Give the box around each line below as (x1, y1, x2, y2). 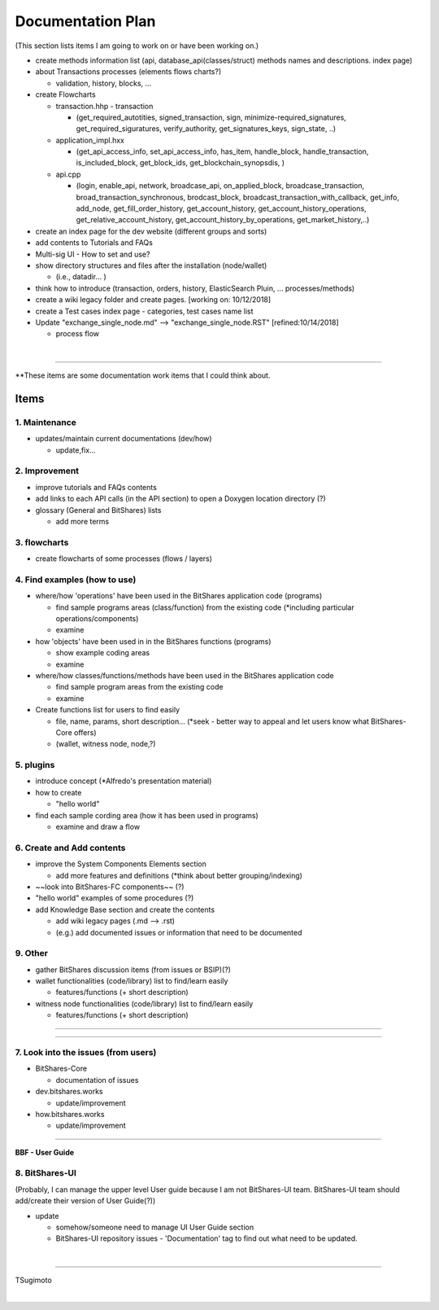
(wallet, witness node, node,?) (55, 739, 156, 749)
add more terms (55, 516, 110, 526)
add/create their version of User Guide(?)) (15, 1196, 156, 1206)
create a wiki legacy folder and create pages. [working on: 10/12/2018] (35, 295, 272, 304)
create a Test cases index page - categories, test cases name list (35, 306, 254, 316)
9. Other (15, 948, 49, 959)
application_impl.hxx (55, 135, 125, 145)
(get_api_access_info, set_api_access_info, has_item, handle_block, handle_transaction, (76, 147, 369, 156)
